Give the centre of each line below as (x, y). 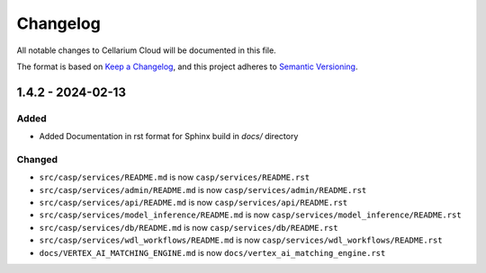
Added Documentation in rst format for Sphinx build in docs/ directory (169, 136)
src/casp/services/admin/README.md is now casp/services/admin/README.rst (203, 189)
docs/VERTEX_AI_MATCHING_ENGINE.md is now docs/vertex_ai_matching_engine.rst (212, 252)
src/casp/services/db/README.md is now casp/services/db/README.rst (189, 227)
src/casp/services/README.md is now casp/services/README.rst (175, 177)
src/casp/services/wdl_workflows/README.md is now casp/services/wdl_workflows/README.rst (241, 240)
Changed (37, 159)
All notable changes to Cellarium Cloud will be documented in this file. (146, 50)
